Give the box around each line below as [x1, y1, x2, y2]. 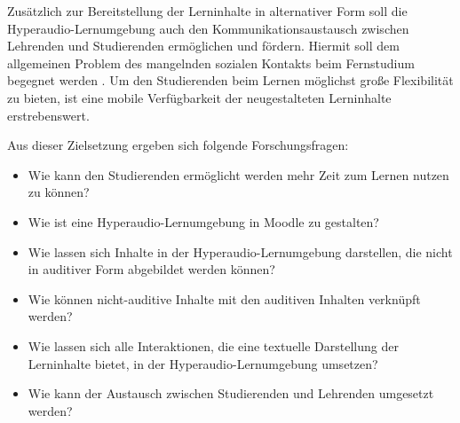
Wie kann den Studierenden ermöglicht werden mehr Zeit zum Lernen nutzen [28, 165, 449, 184]
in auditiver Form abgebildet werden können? [28, 260, 275, 278]
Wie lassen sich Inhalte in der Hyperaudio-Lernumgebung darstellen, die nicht [28, 242, 453, 261]
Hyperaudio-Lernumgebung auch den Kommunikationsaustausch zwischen [7, 19, 409, 37]
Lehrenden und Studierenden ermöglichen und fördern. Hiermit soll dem [7, 36, 400, 55]
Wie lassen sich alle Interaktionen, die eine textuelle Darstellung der [28, 336, 399, 355]
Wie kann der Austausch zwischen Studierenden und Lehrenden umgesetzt [28, 384, 434, 403]
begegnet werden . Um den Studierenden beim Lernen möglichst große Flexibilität [7, 71, 454, 90]
